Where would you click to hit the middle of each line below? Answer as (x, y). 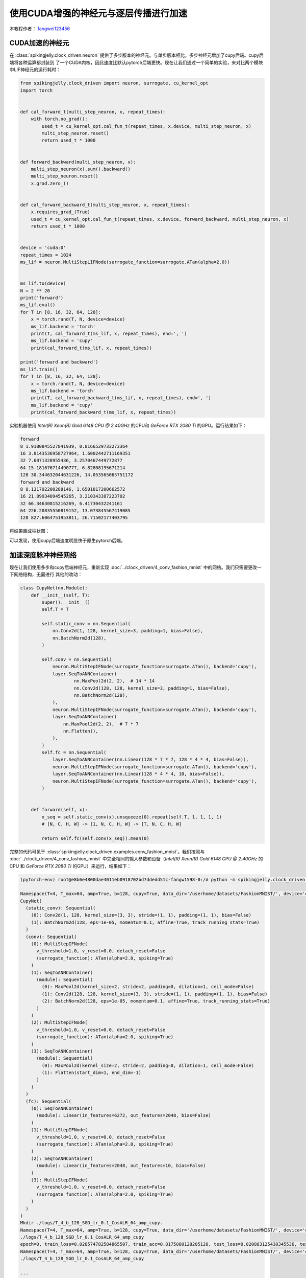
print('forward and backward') (59, 362)
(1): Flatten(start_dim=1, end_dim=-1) (91, 1073)
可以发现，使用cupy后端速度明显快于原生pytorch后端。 (67, 540)
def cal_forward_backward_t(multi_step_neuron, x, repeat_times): (105, 205)
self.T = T (55, 609)
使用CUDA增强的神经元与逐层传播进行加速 (98, 13)
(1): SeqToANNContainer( (62, 972)
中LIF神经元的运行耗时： (35, 70)
